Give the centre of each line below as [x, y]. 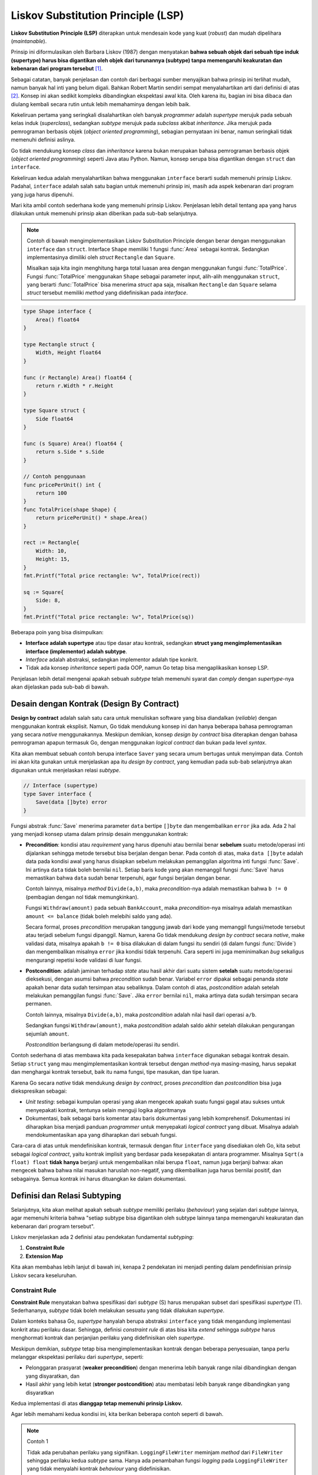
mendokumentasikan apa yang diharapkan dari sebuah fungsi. [101, 1135]
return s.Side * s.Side [70, 452]
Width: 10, [51, 551]
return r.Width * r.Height [75, 386]
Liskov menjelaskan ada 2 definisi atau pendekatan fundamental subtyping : [102, 1237]
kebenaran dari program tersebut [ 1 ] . [57, 68]
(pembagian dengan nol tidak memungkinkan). [82, 897]
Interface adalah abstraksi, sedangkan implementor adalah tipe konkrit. [112, 660]
